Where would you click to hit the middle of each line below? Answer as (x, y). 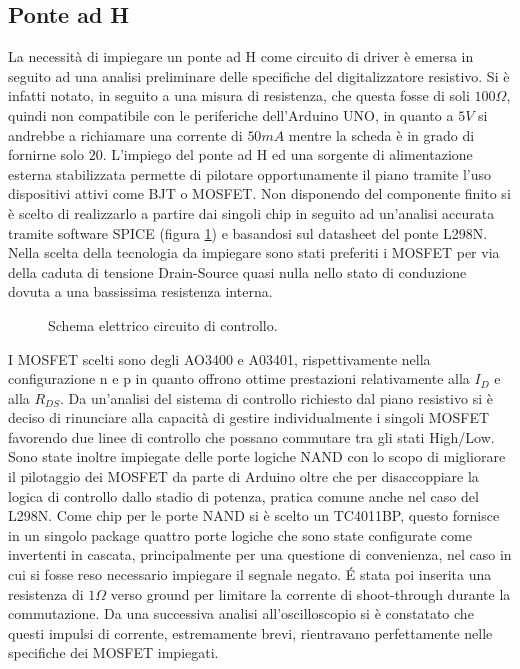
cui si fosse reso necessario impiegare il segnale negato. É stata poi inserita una (250, 574)
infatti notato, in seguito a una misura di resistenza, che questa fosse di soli (239, 95)
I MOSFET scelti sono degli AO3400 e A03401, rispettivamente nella (219, 358)
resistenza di (46, 593)
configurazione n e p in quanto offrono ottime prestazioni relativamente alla (239, 378)
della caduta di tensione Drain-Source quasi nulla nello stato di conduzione (237, 271)
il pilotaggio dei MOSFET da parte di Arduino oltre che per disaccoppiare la (243, 476)
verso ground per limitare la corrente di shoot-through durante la (310, 593)
